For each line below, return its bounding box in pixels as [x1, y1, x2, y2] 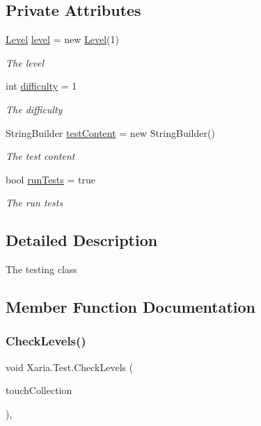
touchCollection [6, 383, 72, 398]
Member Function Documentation [6, 296, 256, 318]
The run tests [6, 195, 63, 210]
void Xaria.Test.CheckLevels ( [6, 359, 134, 374]
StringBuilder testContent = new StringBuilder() [6, 125, 215, 140]
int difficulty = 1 [6, 79, 77, 93]
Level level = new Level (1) [6, 32, 119, 47]
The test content [6, 149, 75, 163]
